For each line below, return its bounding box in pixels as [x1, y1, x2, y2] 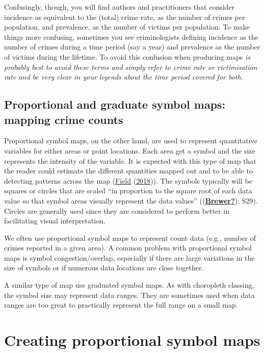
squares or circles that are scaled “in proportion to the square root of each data [4, 185, 252, 196]
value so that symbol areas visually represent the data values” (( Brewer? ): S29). [4, 195, 258, 206]
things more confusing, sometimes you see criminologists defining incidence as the [4, 31, 258, 42]
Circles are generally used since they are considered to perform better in [4, 205, 229, 216]
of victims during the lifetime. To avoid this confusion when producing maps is [4, 51, 250, 62]
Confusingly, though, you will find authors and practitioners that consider [4, 2, 235, 12]
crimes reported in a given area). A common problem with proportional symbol [4, 242, 252, 253]
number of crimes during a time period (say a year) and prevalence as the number [4, 41, 260, 52]
